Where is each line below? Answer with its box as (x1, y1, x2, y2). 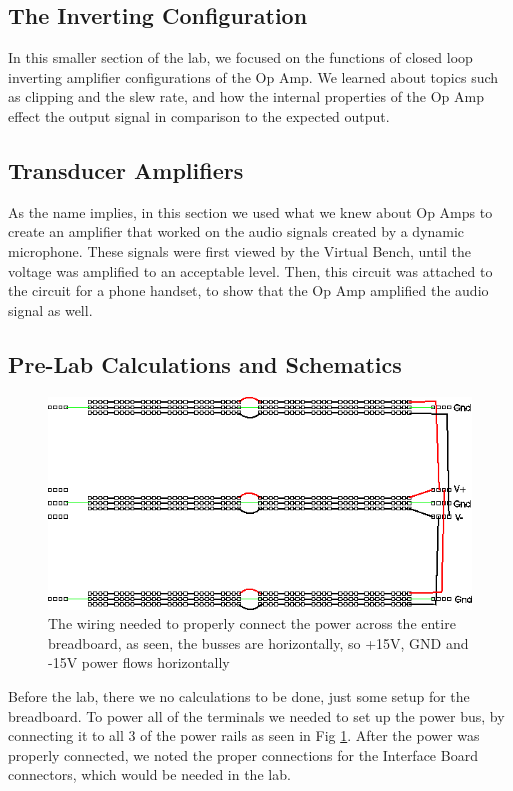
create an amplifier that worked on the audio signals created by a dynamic (8, 221, 465, 242)
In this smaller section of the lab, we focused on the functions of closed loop (8, 47, 473, 68)
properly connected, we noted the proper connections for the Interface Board (8, 744, 478, 765)
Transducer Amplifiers (8, 154, 244, 185)
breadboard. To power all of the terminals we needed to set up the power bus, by (8, 705, 505, 726)
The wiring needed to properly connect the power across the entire (48, 613, 456, 634)
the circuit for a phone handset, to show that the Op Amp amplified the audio (8, 280, 489, 301)
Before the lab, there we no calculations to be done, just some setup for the (8, 685, 470, 706)
